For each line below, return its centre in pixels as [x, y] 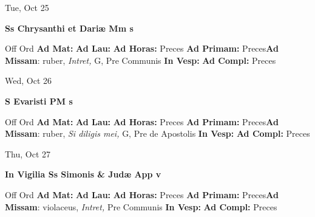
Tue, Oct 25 [27, 7]
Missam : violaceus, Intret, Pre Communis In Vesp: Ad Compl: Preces [141, 206]
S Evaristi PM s [39, 101]
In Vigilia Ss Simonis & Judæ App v [83, 174]
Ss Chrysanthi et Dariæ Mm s [69, 28]
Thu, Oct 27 [28, 153]
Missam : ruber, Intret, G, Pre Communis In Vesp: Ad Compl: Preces [141, 60]
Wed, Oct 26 [28, 81]
